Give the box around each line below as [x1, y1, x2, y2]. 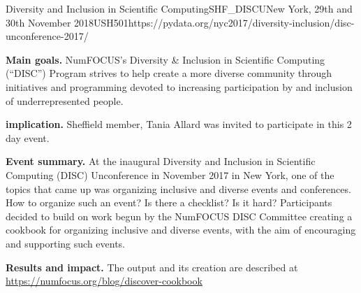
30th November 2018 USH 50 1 [6, 15, 128, 29]
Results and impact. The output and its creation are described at [6, 259, 298, 274]
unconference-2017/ [6, 29, 89, 43]
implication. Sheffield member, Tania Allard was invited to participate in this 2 [6, 117, 352, 131]
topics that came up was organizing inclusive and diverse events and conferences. [6, 181, 351, 196]
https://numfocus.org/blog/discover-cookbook [6, 273, 202, 288]
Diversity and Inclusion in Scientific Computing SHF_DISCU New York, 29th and [6, 1, 353, 15]
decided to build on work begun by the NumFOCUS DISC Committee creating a [6, 208, 353, 223]
